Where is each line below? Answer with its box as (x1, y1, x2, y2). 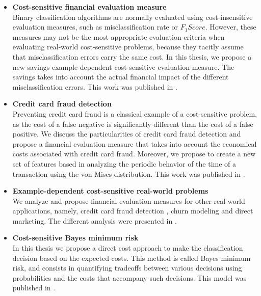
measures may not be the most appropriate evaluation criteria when (12, 31, 225, 42)
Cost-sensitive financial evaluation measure (12, 2, 167, 12)
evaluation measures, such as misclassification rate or (12, 21, 178, 32)
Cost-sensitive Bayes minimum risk (12, 232, 139, 243)
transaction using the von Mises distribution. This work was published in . (12, 168, 245, 179)
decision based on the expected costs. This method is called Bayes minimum (12, 252, 251, 263)
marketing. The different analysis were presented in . (12, 215, 177, 226)
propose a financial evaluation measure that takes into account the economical (12, 138, 257, 149)
